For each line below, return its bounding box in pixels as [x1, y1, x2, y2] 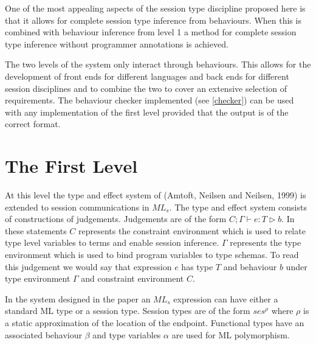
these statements [5, 224, 67, 237]
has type [181, 260, 213, 273]
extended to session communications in [5, 200, 149, 213]
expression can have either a [173, 292, 278, 305]
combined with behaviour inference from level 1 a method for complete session [5, 26, 297, 38]
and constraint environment [81, 272, 184, 285]
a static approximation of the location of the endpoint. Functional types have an [5, 316, 304, 329]
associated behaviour [5, 328, 82, 341]
